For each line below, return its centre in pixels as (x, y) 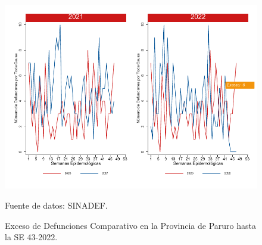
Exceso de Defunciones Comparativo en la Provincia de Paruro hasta (130, 225)
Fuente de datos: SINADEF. (56, 205)
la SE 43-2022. (31, 237)
